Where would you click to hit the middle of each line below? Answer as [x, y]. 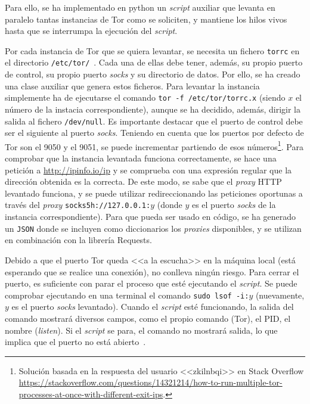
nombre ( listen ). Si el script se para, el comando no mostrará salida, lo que [141, 330]
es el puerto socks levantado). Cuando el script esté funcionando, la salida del [153, 307]
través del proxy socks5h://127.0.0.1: [78, 205]
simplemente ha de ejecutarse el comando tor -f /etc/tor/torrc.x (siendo [145, 97]
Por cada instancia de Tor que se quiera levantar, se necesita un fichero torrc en [152, 50]
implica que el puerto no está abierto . [75, 342]
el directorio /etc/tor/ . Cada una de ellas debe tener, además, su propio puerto [154, 62]
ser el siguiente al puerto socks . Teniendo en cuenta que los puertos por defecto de [154, 133]
